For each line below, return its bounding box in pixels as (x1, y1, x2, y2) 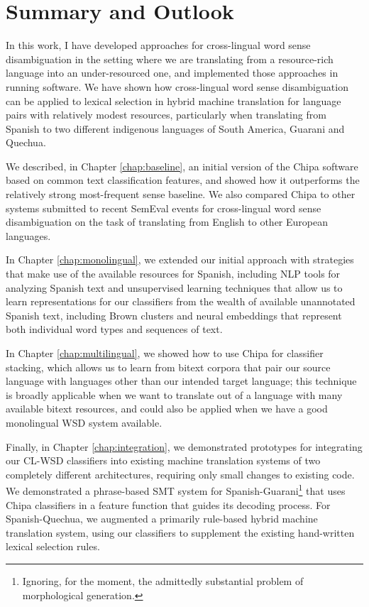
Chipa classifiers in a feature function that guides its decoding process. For (6, 497, 331, 512)
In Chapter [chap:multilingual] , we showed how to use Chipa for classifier (6, 346, 324, 360)
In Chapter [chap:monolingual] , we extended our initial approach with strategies (6, 252, 354, 267)
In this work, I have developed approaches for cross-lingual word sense (6, 38, 311, 53)
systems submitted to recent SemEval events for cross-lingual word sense (6, 200, 321, 215)
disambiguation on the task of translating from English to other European (6, 214, 328, 229)
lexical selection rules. (6, 539, 100, 554)
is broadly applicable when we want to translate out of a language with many (6, 387, 343, 402)
